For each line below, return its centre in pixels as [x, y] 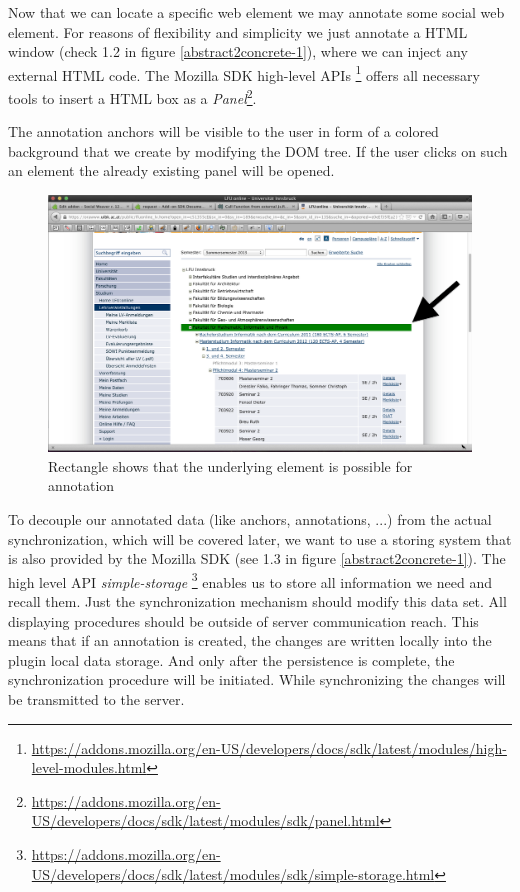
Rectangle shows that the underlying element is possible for [230, 465]
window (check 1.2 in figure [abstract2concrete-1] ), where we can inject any [238, 51]
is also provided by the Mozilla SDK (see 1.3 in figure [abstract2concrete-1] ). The [257, 558]
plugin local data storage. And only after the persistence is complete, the [231, 659]
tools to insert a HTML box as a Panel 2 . [132, 96]
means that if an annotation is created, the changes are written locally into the [250, 640]
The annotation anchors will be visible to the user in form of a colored [223, 131]
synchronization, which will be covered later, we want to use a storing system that [260, 538]
